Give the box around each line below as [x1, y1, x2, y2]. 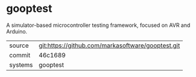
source [9, 41, 29, 50]
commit [9, 51, 31, 59]
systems [9, 60, 33, 69]
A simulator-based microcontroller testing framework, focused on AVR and [6, 21, 191, 29]
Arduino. [6, 27, 28, 35]
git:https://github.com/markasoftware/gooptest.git [38, 41, 180, 50]
